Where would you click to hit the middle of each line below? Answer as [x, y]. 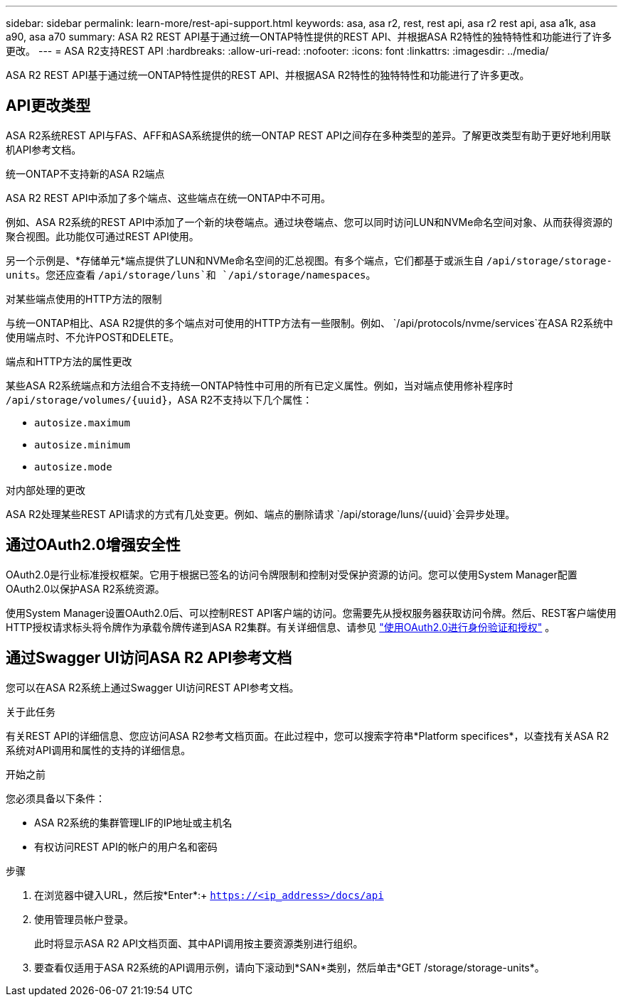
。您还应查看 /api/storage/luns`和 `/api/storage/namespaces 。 [206, 274]
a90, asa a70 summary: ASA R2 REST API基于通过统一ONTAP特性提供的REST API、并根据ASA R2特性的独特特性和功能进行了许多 [309, 37]
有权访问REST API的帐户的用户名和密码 [126, 846]
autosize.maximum [82, 422]
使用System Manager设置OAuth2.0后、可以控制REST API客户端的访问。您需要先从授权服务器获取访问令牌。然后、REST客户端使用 [311, 613]
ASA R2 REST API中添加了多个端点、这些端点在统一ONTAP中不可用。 [169, 198]
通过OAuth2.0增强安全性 [93, 545]
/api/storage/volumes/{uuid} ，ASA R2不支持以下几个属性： [159, 399]
